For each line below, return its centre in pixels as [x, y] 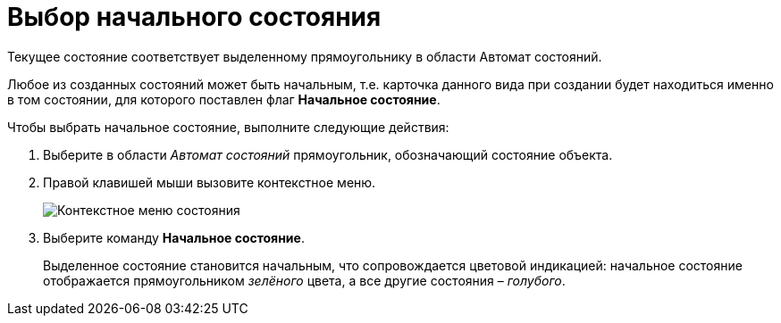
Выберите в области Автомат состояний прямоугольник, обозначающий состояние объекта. [328, 154]
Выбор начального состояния [194, 17]
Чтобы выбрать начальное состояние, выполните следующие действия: [228, 127]
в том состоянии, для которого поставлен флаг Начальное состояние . [224, 99]
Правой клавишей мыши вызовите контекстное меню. [210, 182]
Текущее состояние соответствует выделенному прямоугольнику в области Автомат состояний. [305, 56]
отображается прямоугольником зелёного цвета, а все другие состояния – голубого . [304, 280]
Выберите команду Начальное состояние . [174, 237]
